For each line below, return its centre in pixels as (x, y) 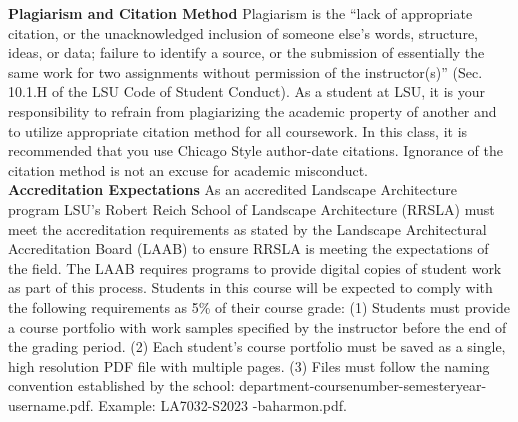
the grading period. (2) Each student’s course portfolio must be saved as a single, (257, 346)
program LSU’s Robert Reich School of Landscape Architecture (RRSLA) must (251, 208)
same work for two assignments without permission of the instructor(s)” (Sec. (245, 71)
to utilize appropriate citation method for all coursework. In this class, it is (238, 130)
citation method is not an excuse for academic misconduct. (188, 169)
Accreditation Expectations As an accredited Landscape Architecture (232, 189)
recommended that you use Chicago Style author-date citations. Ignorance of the (255, 150)
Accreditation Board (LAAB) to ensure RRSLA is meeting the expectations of (248, 248)
